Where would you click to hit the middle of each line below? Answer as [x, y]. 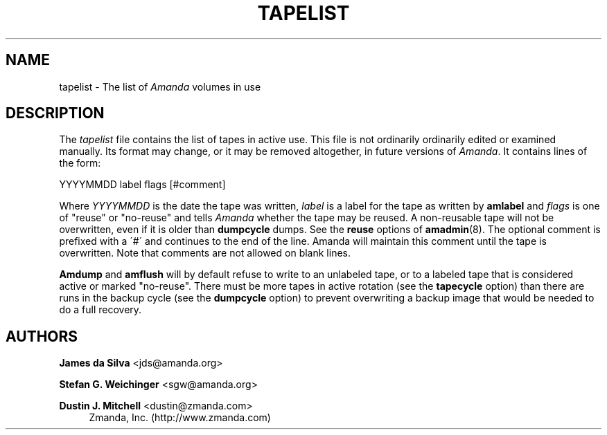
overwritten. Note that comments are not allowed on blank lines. [205, 253]
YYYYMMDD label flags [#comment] [142, 185]
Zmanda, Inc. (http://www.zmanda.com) [180, 418]
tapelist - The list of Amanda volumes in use [160, 86]
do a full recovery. [100, 310]
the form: [80, 163]
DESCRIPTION [55, 113]
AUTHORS [42, 336]
